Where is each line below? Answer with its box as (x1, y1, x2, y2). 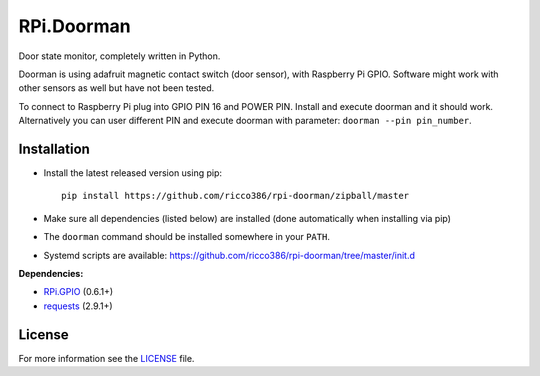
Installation (18, 140, 90, 157)
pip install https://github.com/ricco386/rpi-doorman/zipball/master (61, 190, 410, 202)
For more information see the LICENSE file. (18, 352, 195, 364)
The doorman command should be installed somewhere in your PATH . (43, 231, 330, 243)
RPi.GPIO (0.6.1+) (43, 286, 114, 298)
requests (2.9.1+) (43, 300, 114, 312)
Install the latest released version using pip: (43, 167, 223, 179)
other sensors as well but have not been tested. (18, 82, 215, 94)
